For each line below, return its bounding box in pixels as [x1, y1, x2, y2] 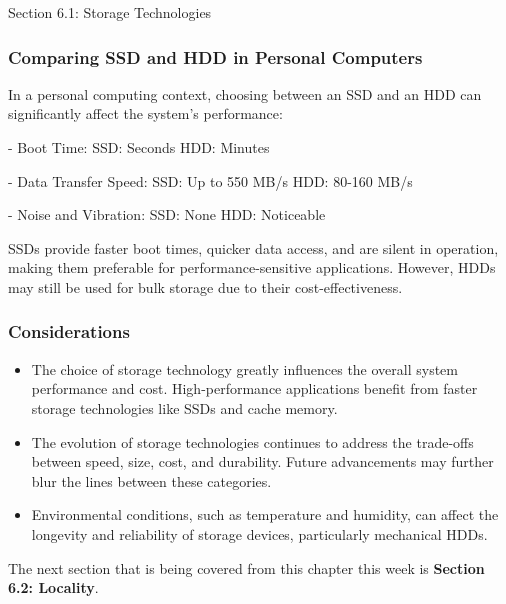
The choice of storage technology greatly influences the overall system [31, 358, 458, 379]
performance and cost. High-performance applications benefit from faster [31, 378, 478, 399]
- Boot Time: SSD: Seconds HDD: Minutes [8, 137, 270, 157]
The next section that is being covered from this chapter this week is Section [8, 557, 485, 578]
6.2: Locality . [8, 577, 99, 598]
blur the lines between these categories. [31, 470, 272, 491]
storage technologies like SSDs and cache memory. [31, 397, 338, 418]
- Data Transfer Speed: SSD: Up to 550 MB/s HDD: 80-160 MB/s [8, 170, 413, 191]
